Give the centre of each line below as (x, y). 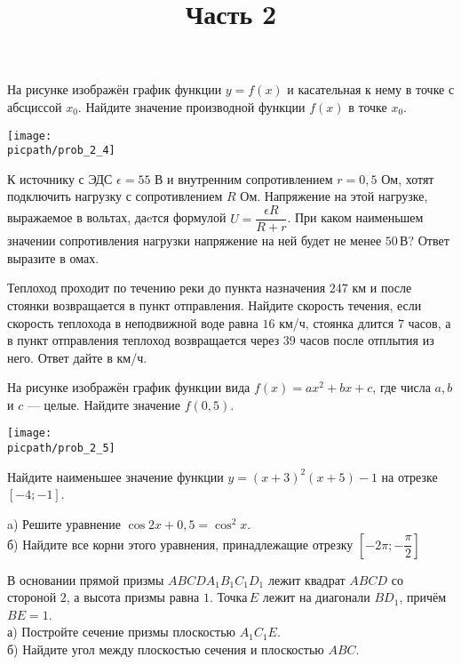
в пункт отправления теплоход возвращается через (143, 340)
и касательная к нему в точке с (371, 89)
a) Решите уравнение (64, 523)
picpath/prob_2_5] (61, 449)
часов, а (429, 322)
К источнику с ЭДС (60, 178)
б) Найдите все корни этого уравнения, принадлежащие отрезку (180, 544)
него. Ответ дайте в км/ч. (77, 357)
